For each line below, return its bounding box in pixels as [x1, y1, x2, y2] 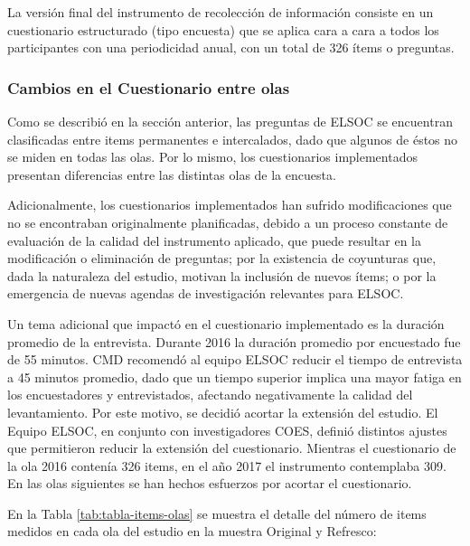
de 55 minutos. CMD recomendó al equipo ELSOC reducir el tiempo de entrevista [7, 350, 463, 369]
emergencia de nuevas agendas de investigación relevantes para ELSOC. [7, 284, 404, 303]
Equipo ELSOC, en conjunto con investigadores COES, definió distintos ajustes [7, 420, 447, 439]
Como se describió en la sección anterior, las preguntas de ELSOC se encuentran [7, 112, 453, 130]
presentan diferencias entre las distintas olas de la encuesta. [7, 165, 336, 184]
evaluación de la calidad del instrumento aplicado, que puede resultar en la [7, 231, 422, 249]
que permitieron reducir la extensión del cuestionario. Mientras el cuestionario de [7, 438, 456, 457]
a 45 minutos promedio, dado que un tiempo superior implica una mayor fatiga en [7, 367, 462, 386]
